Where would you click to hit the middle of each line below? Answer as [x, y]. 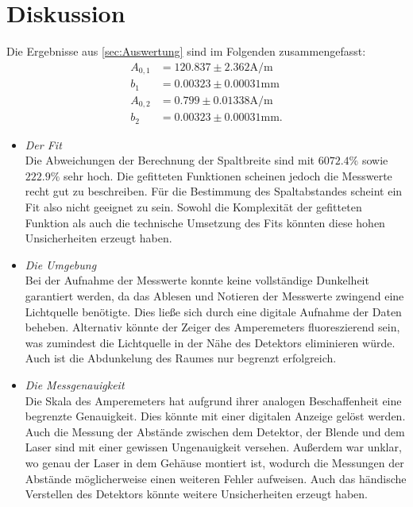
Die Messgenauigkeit [75, 384]
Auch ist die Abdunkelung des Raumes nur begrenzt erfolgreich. [181, 358]
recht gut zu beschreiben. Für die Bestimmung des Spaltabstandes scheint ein [214, 191]
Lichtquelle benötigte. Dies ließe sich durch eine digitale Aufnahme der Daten [213, 311]
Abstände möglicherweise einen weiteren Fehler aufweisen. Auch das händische [216, 478]
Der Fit [43, 144]
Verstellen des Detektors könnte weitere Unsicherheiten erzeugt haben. [196, 494]
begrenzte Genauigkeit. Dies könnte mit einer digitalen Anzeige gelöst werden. [215, 416]
